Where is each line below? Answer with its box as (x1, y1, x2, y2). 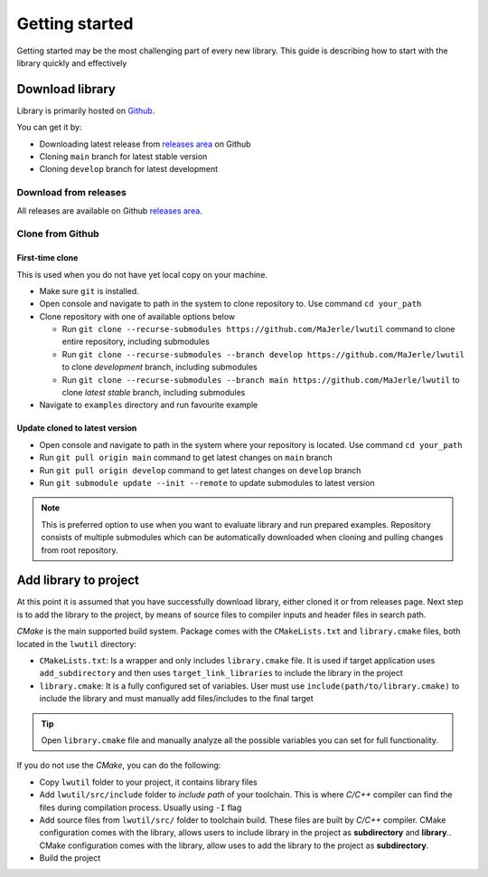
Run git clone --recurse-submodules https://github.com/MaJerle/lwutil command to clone (61, 324, 455, 335)
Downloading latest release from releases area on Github (39, 138, 252, 149)
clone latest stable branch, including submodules (61, 387, 246, 398)
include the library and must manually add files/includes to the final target (39, 693, 314, 704)
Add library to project (16, 573, 139, 588)
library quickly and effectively (16, 57, 127, 68)
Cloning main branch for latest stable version (39, 151, 208, 162)
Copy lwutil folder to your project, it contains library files (39, 777, 258, 787)
